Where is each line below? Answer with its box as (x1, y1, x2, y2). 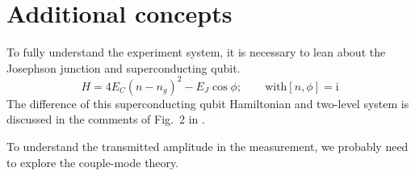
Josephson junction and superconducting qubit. (6, 59, 241, 76)
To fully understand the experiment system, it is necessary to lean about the (6, 44, 386, 61)
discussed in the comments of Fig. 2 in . (6, 111, 205, 128)
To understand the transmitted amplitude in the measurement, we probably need (6, 138, 409, 154)
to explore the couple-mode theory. (6, 153, 179, 170)
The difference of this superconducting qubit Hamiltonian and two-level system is (6, 94, 409, 111)
